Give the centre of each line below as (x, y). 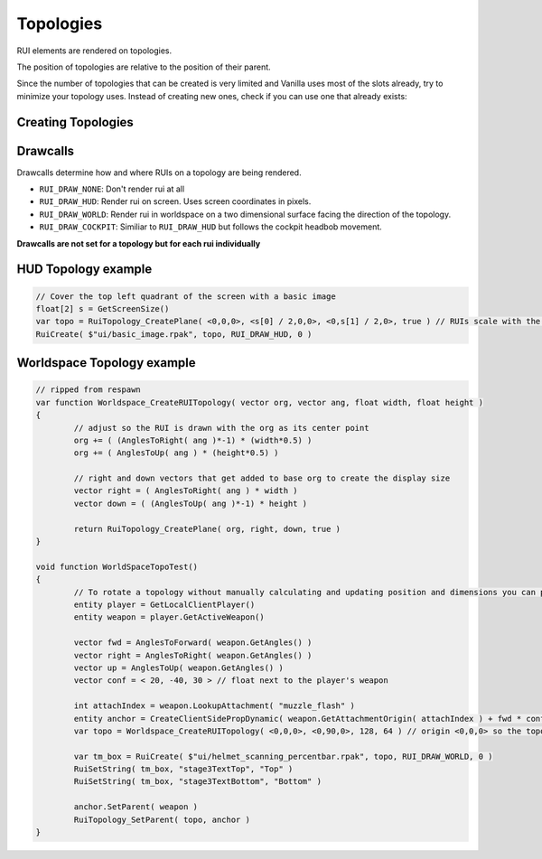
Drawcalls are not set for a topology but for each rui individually (139, 243)
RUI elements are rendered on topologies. (94, 51)
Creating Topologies (75, 122)
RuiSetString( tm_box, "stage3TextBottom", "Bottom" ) (198, 782)
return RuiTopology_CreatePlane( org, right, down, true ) (207, 529)
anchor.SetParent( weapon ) (136, 807)
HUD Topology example (84, 270)
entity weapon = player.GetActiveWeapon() (169, 617)
